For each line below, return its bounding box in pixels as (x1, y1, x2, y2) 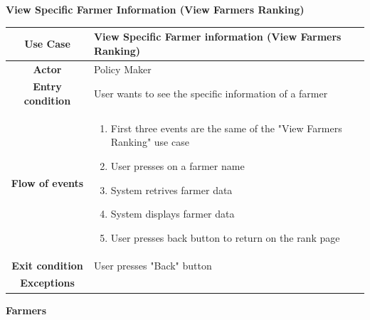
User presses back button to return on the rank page (110, 230, 340, 245)
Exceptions (20, 275, 75, 290)
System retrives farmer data (110, 182, 233, 197)
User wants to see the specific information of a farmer (93, 86, 328, 101)
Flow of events (11, 175, 84, 190)
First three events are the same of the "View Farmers (110, 120, 342, 135)
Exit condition (11, 257, 83, 272)
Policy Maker (93, 61, 152, 76)
